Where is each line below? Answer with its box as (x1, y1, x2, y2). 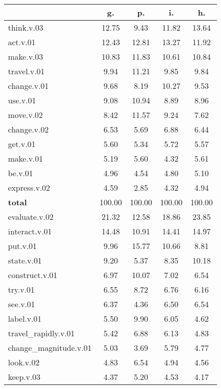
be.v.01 (8, 167, 33, 179)
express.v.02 (8, 182, 50, 193)
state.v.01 (8, 254, 42, 266)
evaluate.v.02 (8, 211, 54, 222)
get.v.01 (8, 138, 36, 150)
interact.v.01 (8, 225, 52, 237)
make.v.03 (8, 51, 43, 62)
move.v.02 (8, 109, 43, 120)
